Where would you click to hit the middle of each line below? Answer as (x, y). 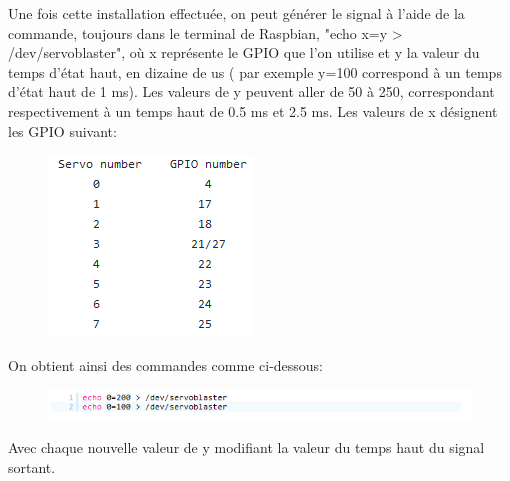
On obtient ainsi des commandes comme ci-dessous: (166, 364)
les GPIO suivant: (62, 130)
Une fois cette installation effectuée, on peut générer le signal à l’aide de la (236, 13)
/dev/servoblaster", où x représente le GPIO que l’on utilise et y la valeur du (244, 52)
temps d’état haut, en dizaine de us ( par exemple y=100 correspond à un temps (255, 71)
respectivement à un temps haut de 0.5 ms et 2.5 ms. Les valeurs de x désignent (253, 110)
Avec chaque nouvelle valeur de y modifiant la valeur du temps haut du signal (246, 447)
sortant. (32, 466)
